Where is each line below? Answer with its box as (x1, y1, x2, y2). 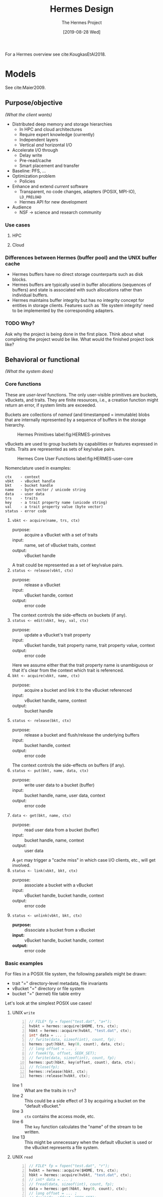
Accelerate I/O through (12, 147, 58, 153)
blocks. (12, 277, 27, 283)
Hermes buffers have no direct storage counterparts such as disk (12, 271, 144, 277)
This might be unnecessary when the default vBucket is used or (24, 1139, 152, 1145)
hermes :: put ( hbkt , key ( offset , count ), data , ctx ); (29, 1060, 136, 1065)
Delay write (19, 152, 42, 158)
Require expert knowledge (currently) (19, 131, 95, 137)
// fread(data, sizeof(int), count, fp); (29, 1181, 114, 1187)
